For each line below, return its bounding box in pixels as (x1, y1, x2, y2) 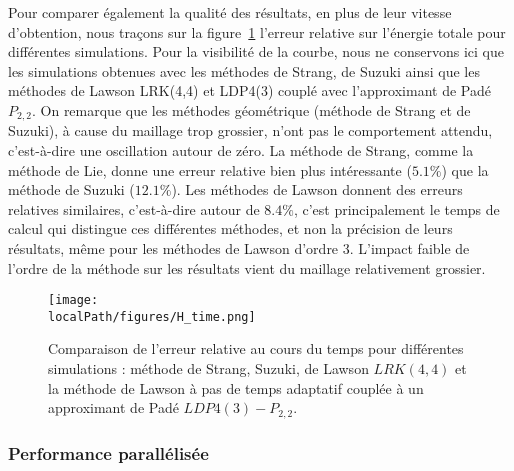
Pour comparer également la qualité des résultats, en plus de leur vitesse (8, 2, 452, 22)
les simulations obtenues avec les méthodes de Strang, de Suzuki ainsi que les (8, 60, 480, 81)
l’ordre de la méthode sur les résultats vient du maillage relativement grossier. (8, 257, 486, 278)
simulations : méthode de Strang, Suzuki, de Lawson (48, 358, 369, 379)
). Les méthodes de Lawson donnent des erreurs (171, 179, 463, 200)
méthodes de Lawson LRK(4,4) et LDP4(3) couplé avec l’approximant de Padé (8, 80, 491, 101)
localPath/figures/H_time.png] (48, 309, 256, 324)
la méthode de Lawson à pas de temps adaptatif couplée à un (48, 377, 424, 398)
